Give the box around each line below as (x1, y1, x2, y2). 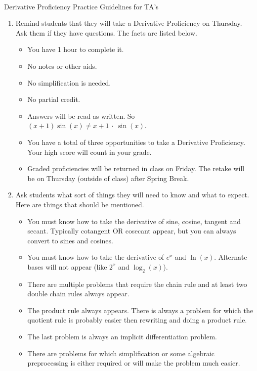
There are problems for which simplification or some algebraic (27, 348, 215, 358)
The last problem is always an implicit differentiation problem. (27, 331, 217, 342)
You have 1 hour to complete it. (27, 44, 124, 54)
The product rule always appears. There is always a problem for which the (27, 305, 253, 315)
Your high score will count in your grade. (27, 146, 152, 157)
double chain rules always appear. (27, 288, 129, 299)
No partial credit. (27, 94, 80, 104)
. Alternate (214, 252, 247, 262)
